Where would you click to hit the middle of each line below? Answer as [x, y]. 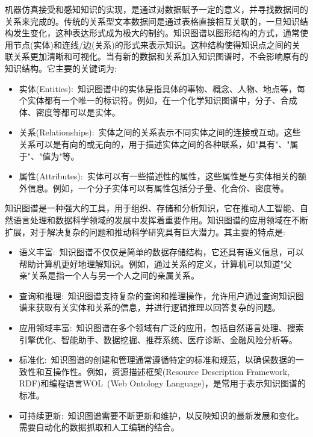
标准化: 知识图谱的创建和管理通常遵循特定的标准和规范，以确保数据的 [157, 360]
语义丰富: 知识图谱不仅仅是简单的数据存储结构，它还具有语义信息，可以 [161, 252]
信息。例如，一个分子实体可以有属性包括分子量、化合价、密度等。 [158, 188]
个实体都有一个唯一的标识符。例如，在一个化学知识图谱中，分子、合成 [158, 100]
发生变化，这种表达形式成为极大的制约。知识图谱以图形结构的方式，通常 [156, 33]
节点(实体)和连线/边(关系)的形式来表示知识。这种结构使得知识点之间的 [152, 44]
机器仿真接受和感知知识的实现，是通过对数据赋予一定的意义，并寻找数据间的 [156, 9]
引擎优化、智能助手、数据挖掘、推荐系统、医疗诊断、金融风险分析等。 [158, 339]
